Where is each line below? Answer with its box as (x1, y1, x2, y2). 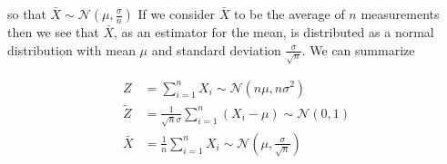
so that (7, 5, 46, 23)
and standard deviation (151, 40, 281, 59)
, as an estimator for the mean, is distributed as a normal (114, 23, 434, 41)
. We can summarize (301, 40, 415, 59)
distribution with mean (7, 40, 136, 59)
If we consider (137, 5, 216, 23)
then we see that (7, 23, 99, 41)
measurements (361, 5, 440, 23)
